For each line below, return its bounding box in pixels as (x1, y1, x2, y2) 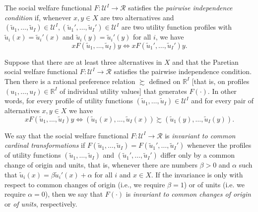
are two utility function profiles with (121, 22, 232, 32)
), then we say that (45, 189, 103, 199)
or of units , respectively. (4, 198, 77, 209)
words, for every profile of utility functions (4, 95, 133, 106)
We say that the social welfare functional (4, 130, 129, 140)
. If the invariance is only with (151, 169, 243, 179)
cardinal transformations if (4, 140, 85, 150)
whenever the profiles (187, 140, 252, 150)
